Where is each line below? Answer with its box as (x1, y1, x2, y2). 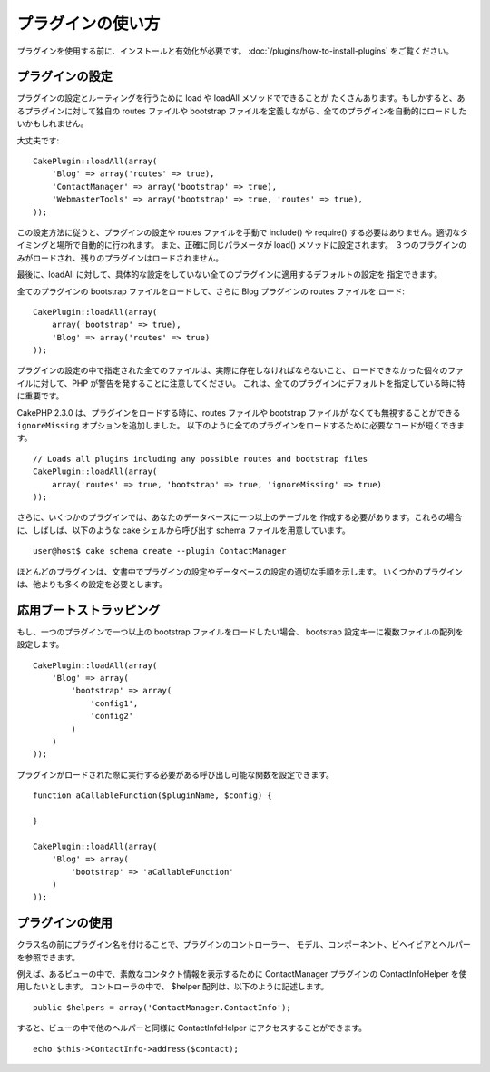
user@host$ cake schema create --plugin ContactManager (33, 546, 287, 556)
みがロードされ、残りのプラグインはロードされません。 (16, 252, 224, 263)
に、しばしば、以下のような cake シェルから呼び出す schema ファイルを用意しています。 (16, 525, 350, 536)
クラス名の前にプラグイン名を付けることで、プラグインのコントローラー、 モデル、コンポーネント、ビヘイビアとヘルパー (16, 939, 471, 950)
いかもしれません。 (16, 118, 89, 129)
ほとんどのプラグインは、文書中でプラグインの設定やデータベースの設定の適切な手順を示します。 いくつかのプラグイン (16, 566, 463, 576)
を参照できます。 (16, 951, 81, 962)
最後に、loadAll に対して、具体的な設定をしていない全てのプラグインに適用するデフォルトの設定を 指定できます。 (16, 269, 443, 280)
